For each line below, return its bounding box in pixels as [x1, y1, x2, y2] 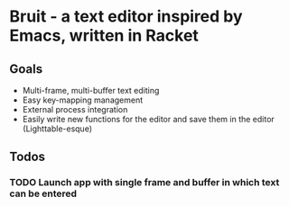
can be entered [9, 187, 78, 200]
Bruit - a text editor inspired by [9, 6, 243, 27]
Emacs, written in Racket [9, 25, 199, 46]
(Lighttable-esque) [22, 123, 93, 134]
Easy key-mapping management [22, 94, 144, 105]
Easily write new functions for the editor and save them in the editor [22, 114, 275, 124]
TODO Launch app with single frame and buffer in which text [9, 176, 280, 189]
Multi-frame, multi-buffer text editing [22, 85, 160, 95]
